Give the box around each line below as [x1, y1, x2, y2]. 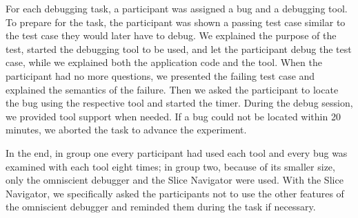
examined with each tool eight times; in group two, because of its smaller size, [6, 159, 335, 173]
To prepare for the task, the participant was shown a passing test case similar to [6, 14, 346, 29]
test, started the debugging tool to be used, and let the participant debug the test [6, 41, 352, 56]
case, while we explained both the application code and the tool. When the [6, 55, 322, 69]
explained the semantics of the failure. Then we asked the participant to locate [6, 82, 339, 96]
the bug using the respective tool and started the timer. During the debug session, [6, 96, 353, 110]
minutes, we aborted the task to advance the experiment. [6, 122, 247, 137]
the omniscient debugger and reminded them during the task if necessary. [6, 199, 316, 214]
